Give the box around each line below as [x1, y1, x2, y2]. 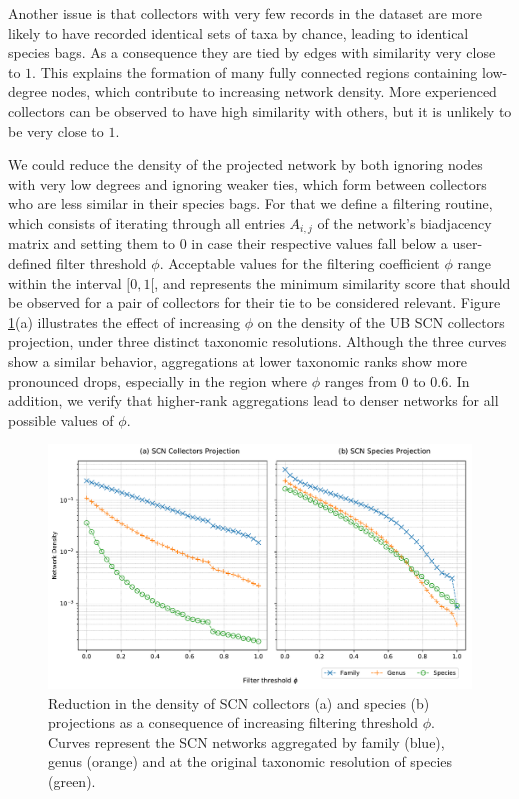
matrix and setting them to [8, 233, 175, 254]
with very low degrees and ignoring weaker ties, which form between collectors [8, 173, 487, 194]
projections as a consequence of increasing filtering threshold [48, 712, 418, 733]
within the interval [8, 272, 122, 293]
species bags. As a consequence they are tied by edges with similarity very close [8, 42, 496, 63]
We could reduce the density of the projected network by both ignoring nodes [8, 154, 483, 175]
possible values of [8, 409, 114, 430]
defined [8, 252, 52, 273]
